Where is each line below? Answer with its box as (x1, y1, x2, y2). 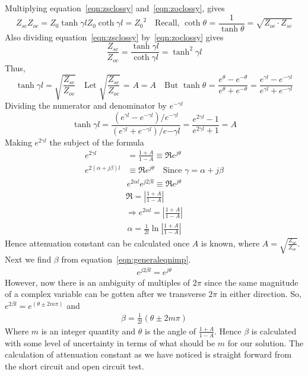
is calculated (251, 324, 297, 337)
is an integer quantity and (41, 324, 136, 337)
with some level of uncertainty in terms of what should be (5, 336, 215, 349)
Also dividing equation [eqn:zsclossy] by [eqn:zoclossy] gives (5, 30, 224, 43)
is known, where (201, 236, 260, 249)
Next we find (5, 252, 52, 265)
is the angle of (145, 324, 196, 337)
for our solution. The (227, 336, 304, 349)
